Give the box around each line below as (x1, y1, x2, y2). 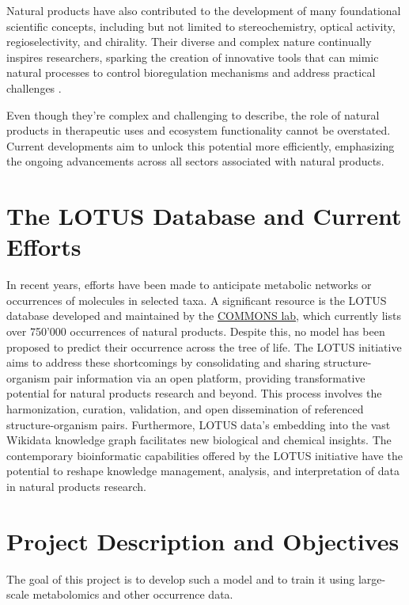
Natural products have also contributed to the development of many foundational (6, 2, 401, 18)
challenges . (6, 79, 62, 96)
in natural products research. (6, 478, 146, 494)
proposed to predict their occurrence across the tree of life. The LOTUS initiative (6, 338, 402, 355)
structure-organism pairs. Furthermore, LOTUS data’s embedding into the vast (6, 416, 391, 432)
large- (358, 570, 386, 587)
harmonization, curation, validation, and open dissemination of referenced (6, 401, 364, 417)
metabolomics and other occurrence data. (32, 586, 233, 603)
